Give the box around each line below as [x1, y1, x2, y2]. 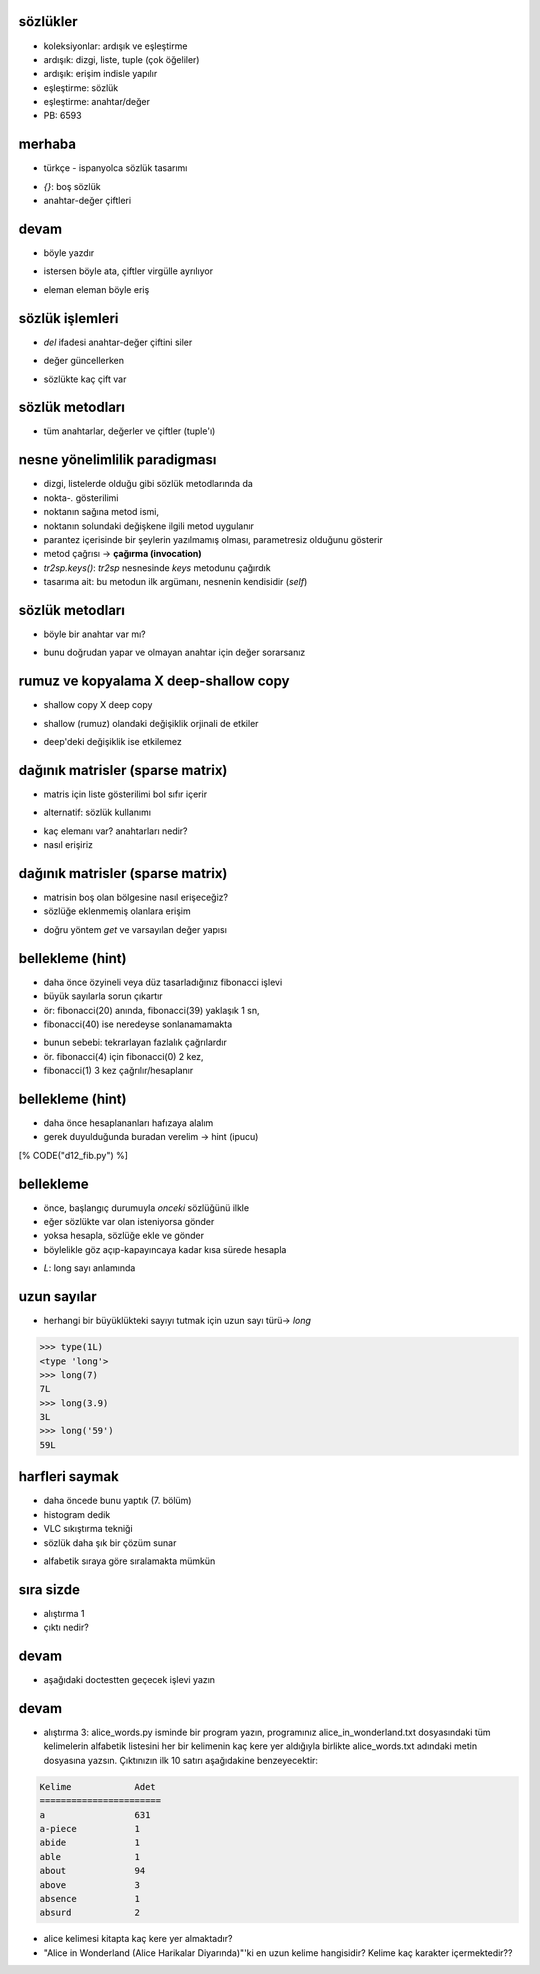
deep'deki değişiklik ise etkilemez [43, 736, 182, 748]
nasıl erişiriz [43, 839, 94, 851]
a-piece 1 [39, 1823, 140, 1834]
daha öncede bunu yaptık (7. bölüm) [43, 1495, 192, 1507]
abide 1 [39, 1837, 140, 1849]
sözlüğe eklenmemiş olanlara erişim [43, 905, 191, 917]
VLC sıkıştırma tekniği [43, 1523, 134, 1535]
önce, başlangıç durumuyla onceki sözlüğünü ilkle [43, 1201, 250, 1214]
